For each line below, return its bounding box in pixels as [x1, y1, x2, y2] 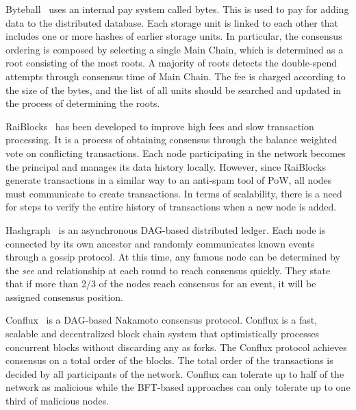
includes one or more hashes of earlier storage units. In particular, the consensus [5, 29, 342, 43]
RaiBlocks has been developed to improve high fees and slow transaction [5, 119, 314, 133]
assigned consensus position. [5, 289, 123, 304]
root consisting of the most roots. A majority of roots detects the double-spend [5, 56, 338, 70]
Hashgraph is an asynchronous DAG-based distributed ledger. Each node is [5, 222, 326, 237]
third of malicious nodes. [5, 394, 110, 408]
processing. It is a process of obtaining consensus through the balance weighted [5, 132, 338, 147]
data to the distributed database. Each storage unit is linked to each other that [5, 15, 338, 29]
